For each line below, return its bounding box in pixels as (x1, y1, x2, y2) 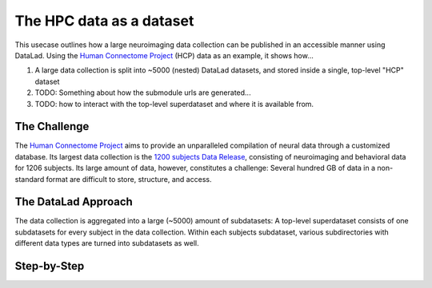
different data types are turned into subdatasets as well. (14, 239, 199, 248)
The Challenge (14, 120, 90, 133)
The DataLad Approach (14, 195, 134, 209)
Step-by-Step (14, 259, 85, 273)
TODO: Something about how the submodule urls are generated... (34, 88, 251, 97)
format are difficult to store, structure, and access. (46, 174, 212, 183)
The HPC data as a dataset (14, 12, 194, 30)
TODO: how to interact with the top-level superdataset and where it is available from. (34, 99, 314, 108)
